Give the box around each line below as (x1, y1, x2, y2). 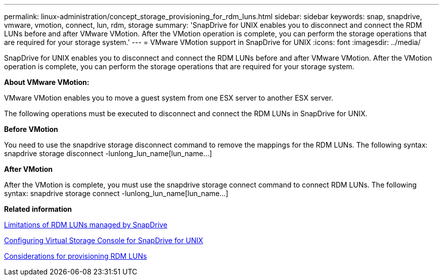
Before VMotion (4, 125, 58, 133)
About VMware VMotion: (4, 78, 90, 86)
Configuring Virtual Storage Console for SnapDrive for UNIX (4, 236, 203, 245)
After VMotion (4, 165, 53, 173)
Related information (4, 205, 72, 213)
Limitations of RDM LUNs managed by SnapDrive (4, 220, 167, 229)
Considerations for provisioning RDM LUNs (4, 252, 147, 260)
